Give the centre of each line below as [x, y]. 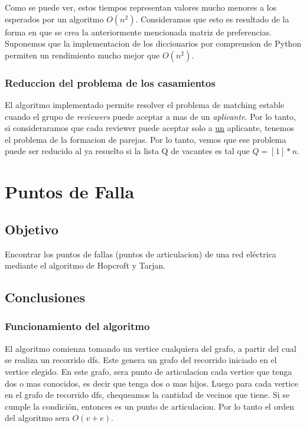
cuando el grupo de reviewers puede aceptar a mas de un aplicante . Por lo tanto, [150, 116]
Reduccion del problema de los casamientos [110, 82]
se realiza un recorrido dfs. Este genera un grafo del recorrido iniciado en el [141, 360]
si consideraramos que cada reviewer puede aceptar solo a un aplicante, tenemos [149, 128]
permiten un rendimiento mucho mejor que [82, 55]
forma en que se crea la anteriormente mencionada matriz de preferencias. [138, 32]
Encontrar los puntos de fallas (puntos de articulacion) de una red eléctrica [141, 254]
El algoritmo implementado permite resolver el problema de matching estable [145, 104]
